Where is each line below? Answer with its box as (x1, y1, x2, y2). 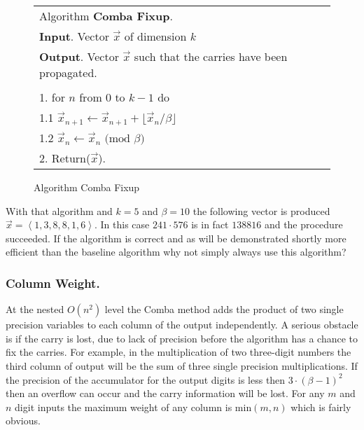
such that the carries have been (134, 48, 288, 64)
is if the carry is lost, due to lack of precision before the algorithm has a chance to (6, 331, 358, 345)
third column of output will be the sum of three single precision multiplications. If (6, 358, 358, 373)
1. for (39, 89, 65, 105)
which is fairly (290, 399, 351, 414)
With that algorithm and (6, 203, 113, 218)
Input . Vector (39, 28, 109, 44)
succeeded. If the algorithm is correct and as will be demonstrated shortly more (6, 230, 346, 245)
